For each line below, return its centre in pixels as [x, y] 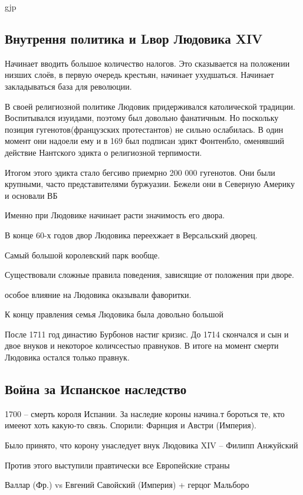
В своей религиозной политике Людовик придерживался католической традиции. [150, 106]
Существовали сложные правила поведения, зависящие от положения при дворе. [149, 275]
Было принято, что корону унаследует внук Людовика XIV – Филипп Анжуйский [151, 445]
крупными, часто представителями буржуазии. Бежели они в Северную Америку [150, 184]
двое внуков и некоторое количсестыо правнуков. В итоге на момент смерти [142, 345]
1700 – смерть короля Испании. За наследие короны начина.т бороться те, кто [145, 413]
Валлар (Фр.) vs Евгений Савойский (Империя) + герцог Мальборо [127, 485]
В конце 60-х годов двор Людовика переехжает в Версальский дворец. [131, 235]
